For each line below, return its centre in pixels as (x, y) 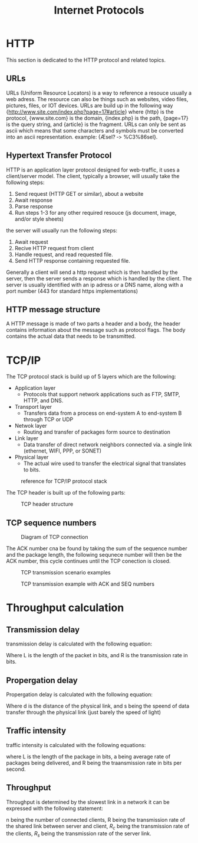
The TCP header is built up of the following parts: (66, 493)
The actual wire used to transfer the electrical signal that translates (105, 464)
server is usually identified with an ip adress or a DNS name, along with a (95, 285)
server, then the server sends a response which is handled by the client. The (99, 278)
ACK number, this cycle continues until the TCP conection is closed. (88, 561)
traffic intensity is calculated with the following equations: (76, 745)
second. (16, 769)
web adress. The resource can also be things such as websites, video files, (97, 99)
